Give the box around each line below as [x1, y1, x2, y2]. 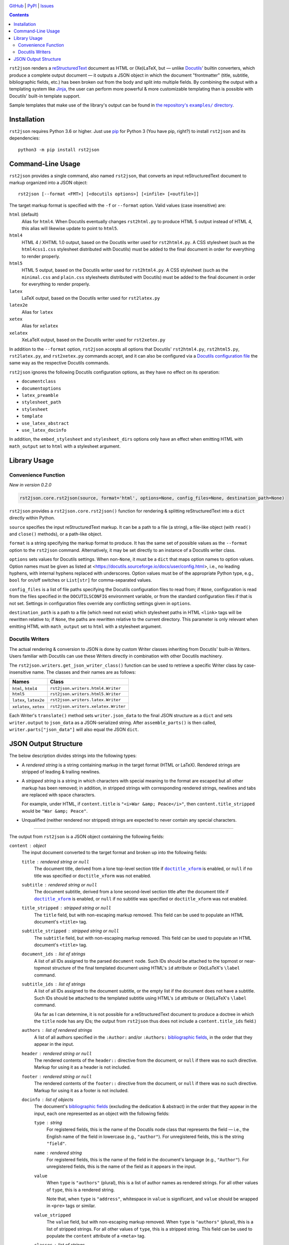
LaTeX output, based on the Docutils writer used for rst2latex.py [21, 295, 160, 301]
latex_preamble [21, 392, 59, 398]
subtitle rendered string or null [21, 881, 97, 887]
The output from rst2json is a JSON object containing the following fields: [9, 833, 164, 839]
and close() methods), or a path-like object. [9, 531, 102, 537]
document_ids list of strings [21, 951, 86, 957]
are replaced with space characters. [21, 792, 96, 798]
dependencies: [9, 135, 40, 141]
